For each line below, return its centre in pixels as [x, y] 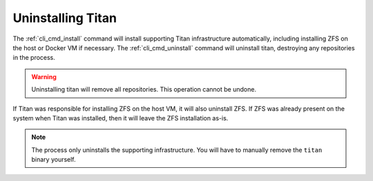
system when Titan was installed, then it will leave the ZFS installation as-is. [121, 118]
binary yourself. [54, 160]
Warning [44, 76]
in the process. [34, 58]
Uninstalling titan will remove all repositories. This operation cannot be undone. [144, 89]
